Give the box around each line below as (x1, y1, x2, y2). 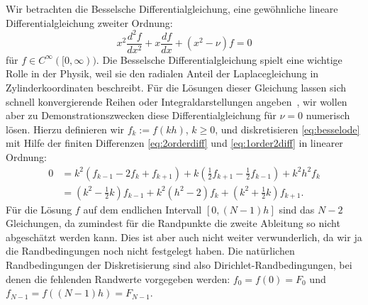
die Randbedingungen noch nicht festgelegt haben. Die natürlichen (6, 243, 295, 258)
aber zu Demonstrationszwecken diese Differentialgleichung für (6, 108, 277, 123)
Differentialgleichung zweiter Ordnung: (6, 15, 173, 30)
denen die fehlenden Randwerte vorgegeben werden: (6, 271, 230, 286)
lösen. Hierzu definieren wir (6, 121, 125, 136)
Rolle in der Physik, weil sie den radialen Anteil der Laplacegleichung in (6, 66, 319, 81)
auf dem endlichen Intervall (83, 201, 202, 216)
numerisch (306, 108, 350, 123)
